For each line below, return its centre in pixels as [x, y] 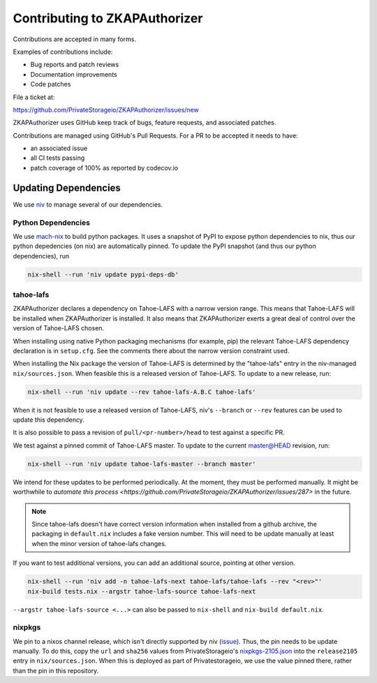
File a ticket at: [34, 97]
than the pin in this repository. [56, 670]
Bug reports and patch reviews [75, 65]
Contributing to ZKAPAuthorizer [108, 18]
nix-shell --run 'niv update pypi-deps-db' [103, 274]
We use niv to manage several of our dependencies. [88, 204]
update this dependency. [49, 420]
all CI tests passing [58, 158]
